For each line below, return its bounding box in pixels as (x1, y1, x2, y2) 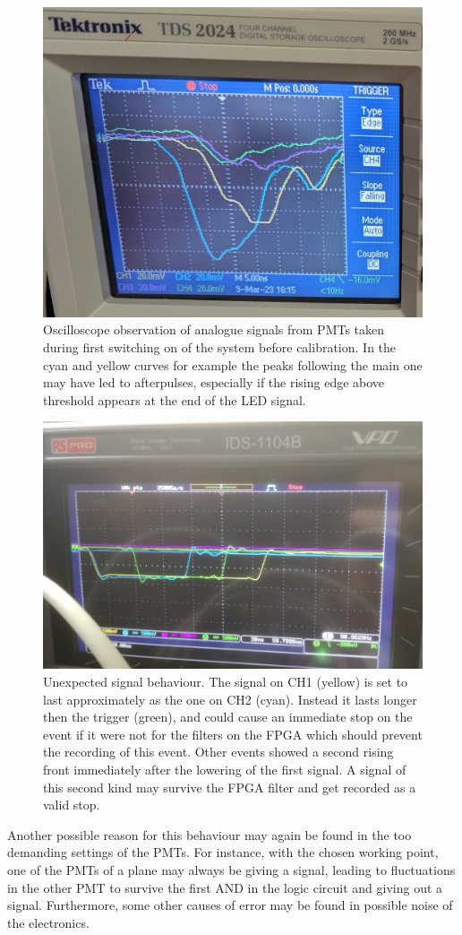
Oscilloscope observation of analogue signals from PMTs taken (43, 320, 385, 339)
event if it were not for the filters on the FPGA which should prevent (43, 724, 423, 743)
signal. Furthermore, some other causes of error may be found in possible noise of (7, 896, 453, 914)
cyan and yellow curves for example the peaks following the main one (43, 355, 423, 374)
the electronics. (7, 913, 90, 931)
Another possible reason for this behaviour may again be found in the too (7, 825, 412, 844)
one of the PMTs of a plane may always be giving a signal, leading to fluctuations (7, 861, 456, 879)
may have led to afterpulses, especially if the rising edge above (43, 373, 385, 392)
